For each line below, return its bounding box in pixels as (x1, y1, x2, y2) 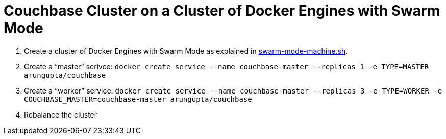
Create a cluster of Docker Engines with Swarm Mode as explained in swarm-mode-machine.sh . (24, 46, 348, 55)
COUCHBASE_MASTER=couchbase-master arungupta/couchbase (24, 95, 252, 103)
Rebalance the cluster (24, 110, 97, 119)
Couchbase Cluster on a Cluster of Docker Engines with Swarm (4, 2, 440, 19)
